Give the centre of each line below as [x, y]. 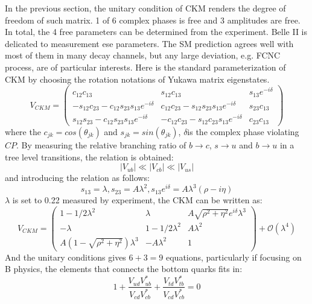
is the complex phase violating [243, 131]
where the [23, 131]
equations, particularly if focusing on [234, 257]
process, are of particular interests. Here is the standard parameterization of [145, 67]
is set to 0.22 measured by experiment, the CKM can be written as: [137, 200]
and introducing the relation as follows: [77, 178]
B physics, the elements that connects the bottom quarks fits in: [124, 269]
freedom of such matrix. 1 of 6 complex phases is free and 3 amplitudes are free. [153, 20]
